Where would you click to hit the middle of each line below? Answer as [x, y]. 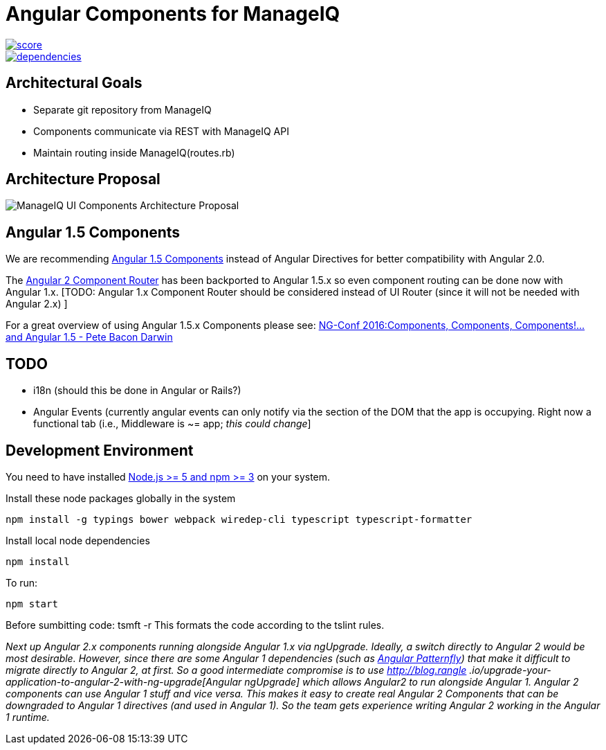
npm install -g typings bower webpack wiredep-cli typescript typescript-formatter [239, 519]
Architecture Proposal [83, 179]
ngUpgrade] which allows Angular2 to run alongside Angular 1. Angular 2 [412, 681]
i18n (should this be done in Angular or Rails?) [137, 391]
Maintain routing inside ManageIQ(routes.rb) [134, 152]
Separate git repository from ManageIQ [122, 109]
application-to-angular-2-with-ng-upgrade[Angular [124, 681]
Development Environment [100, 450]
